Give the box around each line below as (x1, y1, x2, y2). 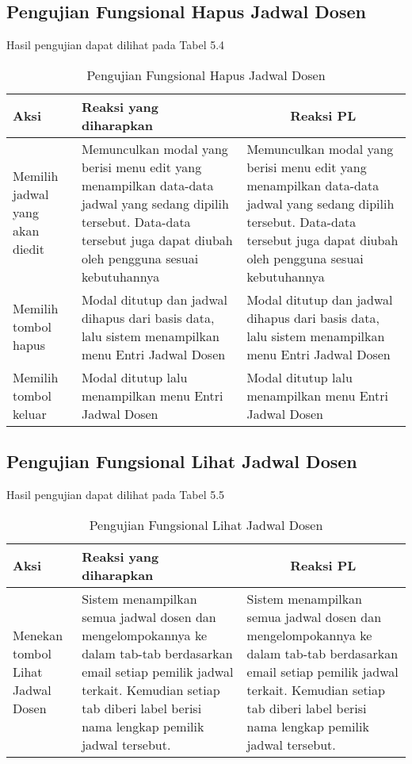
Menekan (13, 625, 63, 644)
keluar (13, 404, 47, 423)
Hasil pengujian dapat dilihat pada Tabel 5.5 (6, 486, 225, 502)
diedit (13, 240, 45, 259)
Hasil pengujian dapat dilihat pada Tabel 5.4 (6, 36, 225, 53)
